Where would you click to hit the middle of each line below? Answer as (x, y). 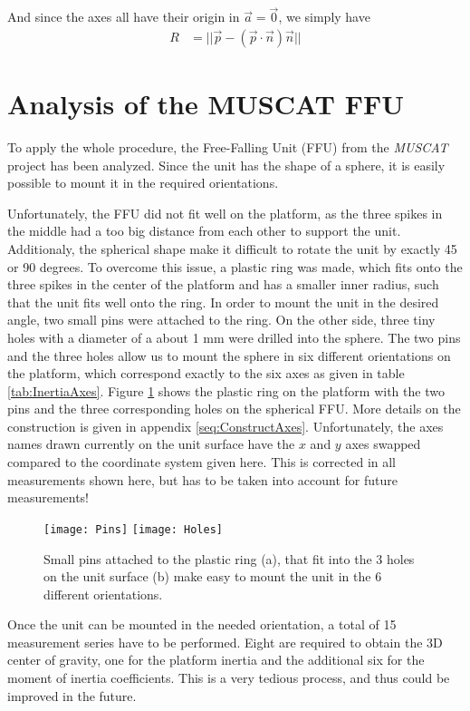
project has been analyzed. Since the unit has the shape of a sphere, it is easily (226, 165)
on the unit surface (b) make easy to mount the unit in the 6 (213, 576)
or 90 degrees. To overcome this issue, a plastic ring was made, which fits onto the (235, 266)
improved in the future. (72, 695)
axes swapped (383, 444)
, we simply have (324, 17)
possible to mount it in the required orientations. (143, 183)
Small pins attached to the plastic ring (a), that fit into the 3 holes (229, 558)
